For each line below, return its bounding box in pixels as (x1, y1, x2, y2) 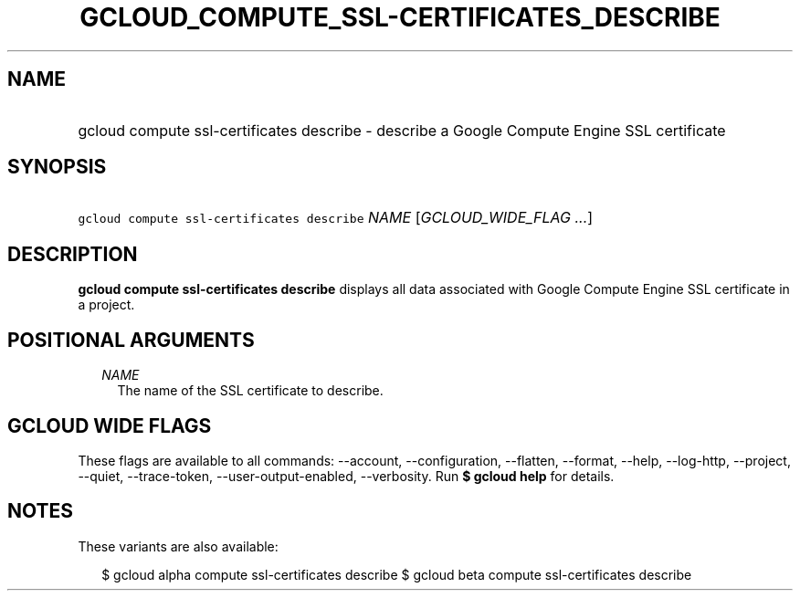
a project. (78, 297, 135, 313)
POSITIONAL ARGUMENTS (7, 328, 255, 351)
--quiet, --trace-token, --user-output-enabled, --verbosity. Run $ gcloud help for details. (78, 467, 615, 484)
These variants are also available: (78, 538, 279, 554)
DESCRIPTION (7, 242, 138, 266)
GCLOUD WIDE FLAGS (7, 414, 212, 437)
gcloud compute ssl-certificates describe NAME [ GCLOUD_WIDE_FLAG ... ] (78, 208, 594, 227)
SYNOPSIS (7, 155, 107, 179)
